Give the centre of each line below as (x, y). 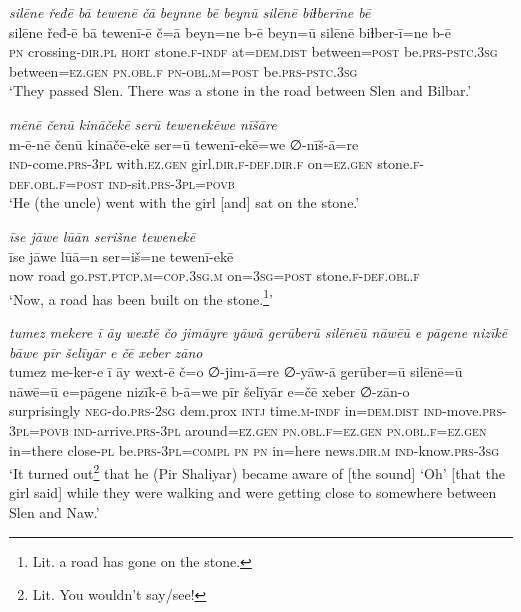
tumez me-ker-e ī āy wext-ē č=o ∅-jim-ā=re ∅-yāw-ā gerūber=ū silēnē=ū (236, 371)
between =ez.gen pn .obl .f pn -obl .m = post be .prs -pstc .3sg (183, 70)
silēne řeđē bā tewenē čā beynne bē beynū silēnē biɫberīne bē (190, 12)
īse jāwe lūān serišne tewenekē (102, 235)
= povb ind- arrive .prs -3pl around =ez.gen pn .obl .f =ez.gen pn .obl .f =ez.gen (258, 429)
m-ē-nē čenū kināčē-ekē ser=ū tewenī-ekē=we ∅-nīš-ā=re (184, 143)
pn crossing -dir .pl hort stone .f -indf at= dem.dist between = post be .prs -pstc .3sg (253, 51)
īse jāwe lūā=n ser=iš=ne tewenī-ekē (121, 255)
